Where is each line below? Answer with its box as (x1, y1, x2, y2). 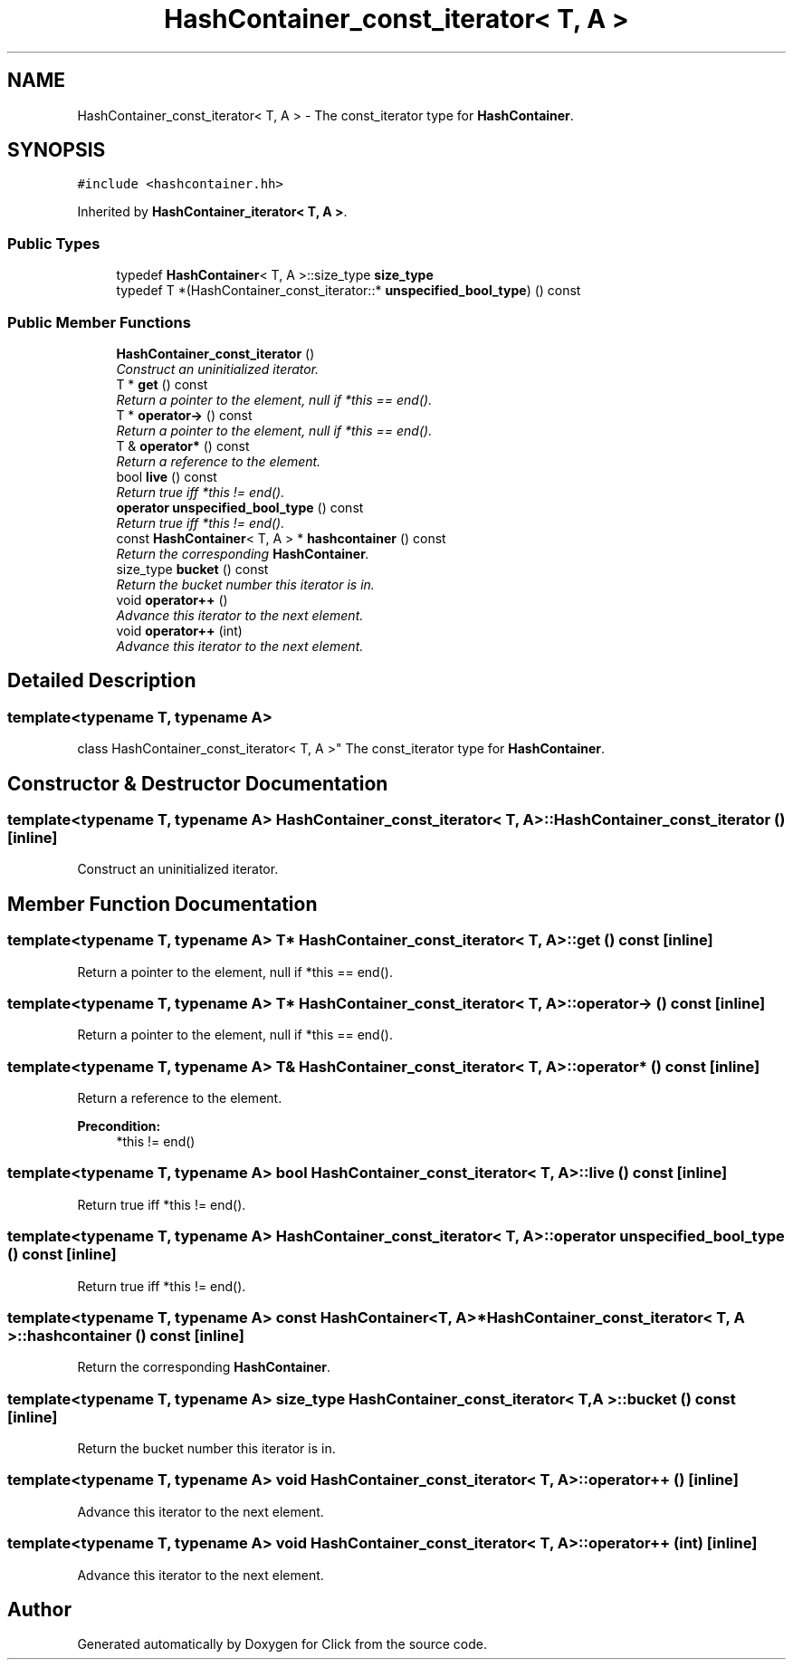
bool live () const (116, 468, 217, 484)
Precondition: (77, 1118, 161, 1135)
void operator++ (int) (116, 622, 243, 638)
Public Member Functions (7, 312, 191, 331)
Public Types (7, 234, 100, 253)
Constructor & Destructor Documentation (7, 771, 388, 795)
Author (7, 1598, 72, 1622)
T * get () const (116, 376, 208, 392)
